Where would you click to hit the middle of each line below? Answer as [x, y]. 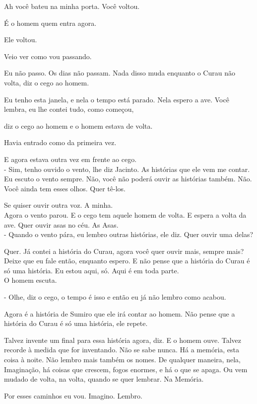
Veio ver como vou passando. [48, 56]
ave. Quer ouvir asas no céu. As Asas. [61, 224]
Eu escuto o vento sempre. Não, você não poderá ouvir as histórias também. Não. [128, 179]
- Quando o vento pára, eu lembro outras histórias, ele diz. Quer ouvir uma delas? [129, 234]
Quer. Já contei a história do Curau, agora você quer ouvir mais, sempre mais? [124, 251]
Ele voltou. [21, 40]
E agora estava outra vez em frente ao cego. [70, 159]
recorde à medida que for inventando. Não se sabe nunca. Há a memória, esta [122, 350]
